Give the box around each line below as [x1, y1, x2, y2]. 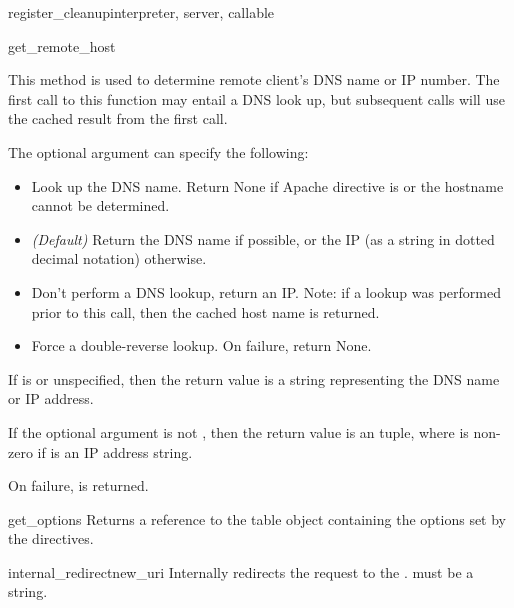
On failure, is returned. [8, 475, 149, 496]
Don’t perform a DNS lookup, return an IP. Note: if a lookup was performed [31, 281, 501, 302]
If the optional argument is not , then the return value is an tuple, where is [8, 421, 469, 442]
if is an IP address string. [37, 441, 193, 462]
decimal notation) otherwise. [31, 248, 207, 269]
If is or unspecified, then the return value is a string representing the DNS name [8, 368, 500, 389]
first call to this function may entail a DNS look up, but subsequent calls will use [8, 88, 505, 109]
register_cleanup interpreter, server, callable [8, 2, 275, 22]
